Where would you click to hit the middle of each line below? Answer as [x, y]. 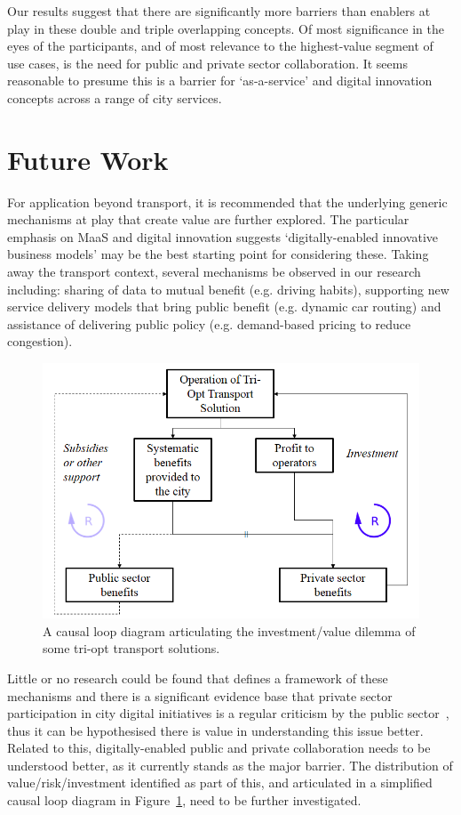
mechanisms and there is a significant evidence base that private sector [200, 695]
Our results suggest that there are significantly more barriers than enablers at [219, 11]
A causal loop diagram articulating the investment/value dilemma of [229, 630]
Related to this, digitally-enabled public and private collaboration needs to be [219, 748]
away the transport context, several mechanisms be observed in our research [214, 272]
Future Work [88, 159]
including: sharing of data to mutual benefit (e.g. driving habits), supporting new [228, 289]
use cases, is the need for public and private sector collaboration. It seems [207, 63]
